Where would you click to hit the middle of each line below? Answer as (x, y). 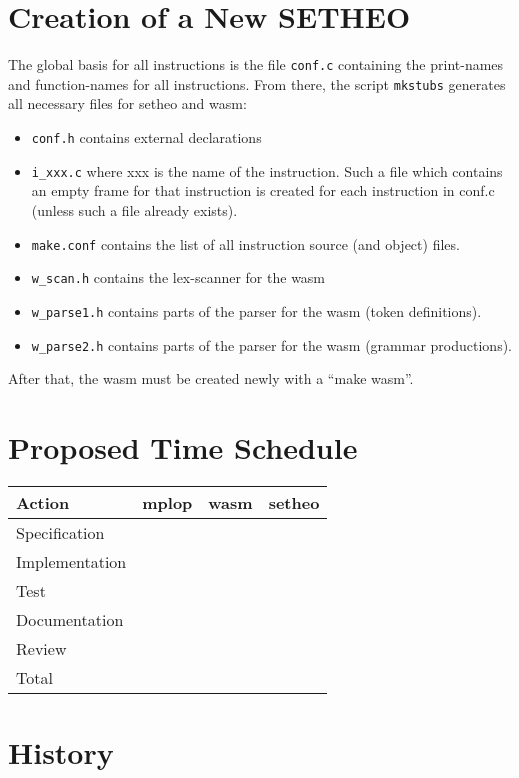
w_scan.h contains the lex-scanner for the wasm (178, 277)
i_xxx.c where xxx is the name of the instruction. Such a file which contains (267, 170)
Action (43, 502)
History (61, 752)
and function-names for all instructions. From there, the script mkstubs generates (257, 83)
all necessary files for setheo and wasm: (127, 103)
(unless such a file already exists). (134, 209)
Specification (60, 532)
